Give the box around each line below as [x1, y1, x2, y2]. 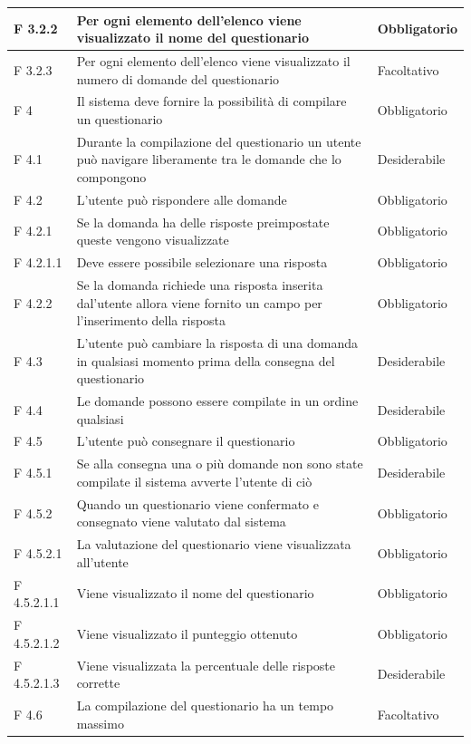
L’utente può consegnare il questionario [76, 431, 295, 450]
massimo [76, 713, 124, 732]
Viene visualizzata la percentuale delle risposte [76, 655, 335, 674]
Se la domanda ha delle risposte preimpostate [76, 212, 330, 231]
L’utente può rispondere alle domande [76, 189, 287, 208]
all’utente [76, 552, 129, 571]
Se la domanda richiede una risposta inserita [76, 275, 323, 294]
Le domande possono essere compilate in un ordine [76, 391, 359, 411]
